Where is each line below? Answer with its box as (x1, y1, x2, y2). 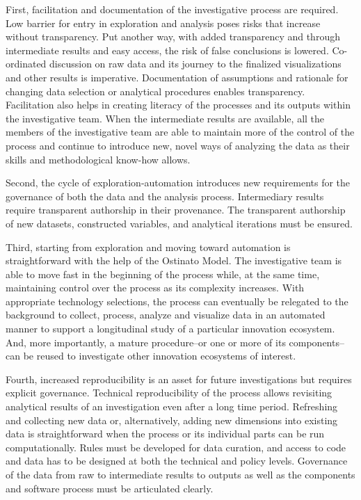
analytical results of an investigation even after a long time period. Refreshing (6, 399, 338, 414)
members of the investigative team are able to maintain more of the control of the (6, 124, 355, 139)
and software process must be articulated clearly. (6, 481, 214, 495)
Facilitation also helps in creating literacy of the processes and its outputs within (6, 97, 351, 112)
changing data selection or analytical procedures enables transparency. (6, 83, 305, 98)
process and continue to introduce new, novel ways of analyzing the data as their (6, 138, 350, 152)
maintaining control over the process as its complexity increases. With (6, 280, 305, 295)
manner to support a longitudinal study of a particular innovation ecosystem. (6, 321, 335, 336)
